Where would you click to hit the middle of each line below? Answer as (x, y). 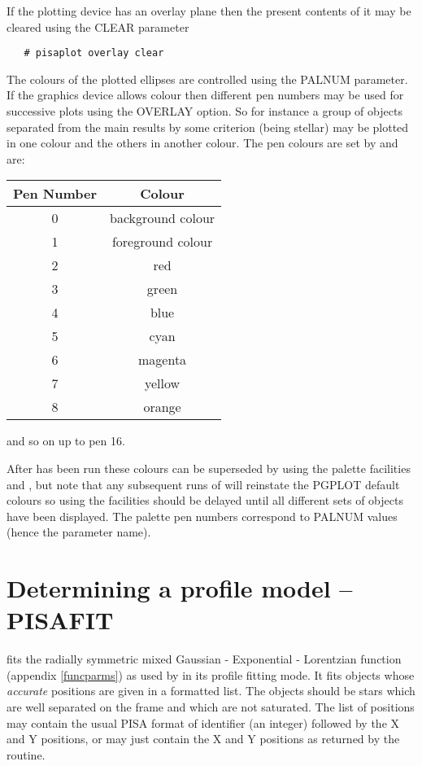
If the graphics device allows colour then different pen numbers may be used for (205, 95)
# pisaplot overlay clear (94, 53)
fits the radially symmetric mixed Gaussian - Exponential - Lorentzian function (204, 659)
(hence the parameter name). (79, 532)
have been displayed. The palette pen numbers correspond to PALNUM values (202, 516)
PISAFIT (60, 620)
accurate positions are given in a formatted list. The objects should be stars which (211, 691)
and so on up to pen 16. (66, 441)
